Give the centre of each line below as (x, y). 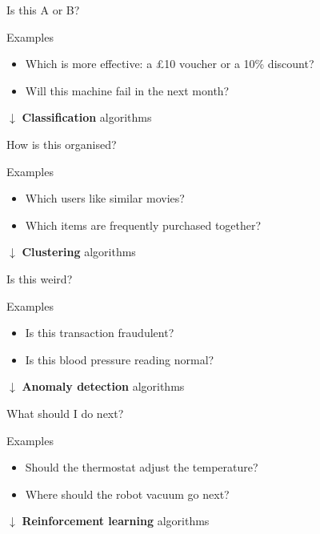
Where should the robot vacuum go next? (127, 494)
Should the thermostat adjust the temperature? (142, 467)
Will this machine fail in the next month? (127, 90)
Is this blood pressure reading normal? (120, 359)
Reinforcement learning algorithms (116, 521)
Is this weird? (40, 278)
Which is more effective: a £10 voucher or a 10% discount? (170, 64)
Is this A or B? (43, 10)
